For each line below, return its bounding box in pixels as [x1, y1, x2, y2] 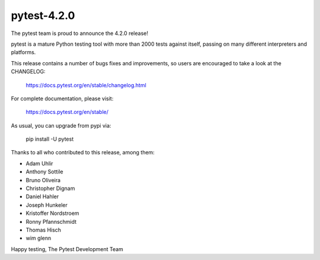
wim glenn [25, 234, 52, 242]
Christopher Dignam [25, 185, 75, 192]
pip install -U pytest [25, 135, 74, 142]
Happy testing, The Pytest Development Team [11, 245, 124, 252]
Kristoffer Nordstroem [25, 210, 79, 217]
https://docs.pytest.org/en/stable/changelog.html [25, 81, 146, 88]
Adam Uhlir [25, 160, 53, 167]
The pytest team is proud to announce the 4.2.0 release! [11, 30, 148, 37]
